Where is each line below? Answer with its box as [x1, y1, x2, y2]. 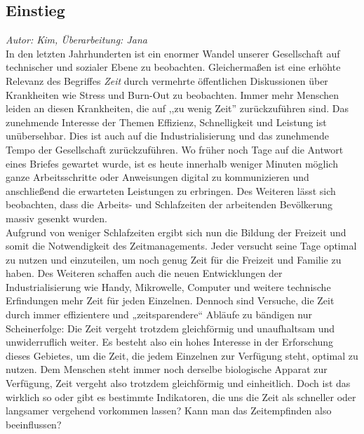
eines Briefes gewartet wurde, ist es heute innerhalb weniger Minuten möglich [6, 156, 338, 170]
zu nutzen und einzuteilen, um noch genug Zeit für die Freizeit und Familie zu [6, 252, 342, 266]
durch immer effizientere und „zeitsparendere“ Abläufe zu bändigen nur [6, 307, 313, 322]
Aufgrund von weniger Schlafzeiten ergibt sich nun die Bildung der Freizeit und [6, 224, 346, 239]
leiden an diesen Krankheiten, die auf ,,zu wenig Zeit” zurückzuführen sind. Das [6, 101, 349, 116]
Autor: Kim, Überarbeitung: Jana [6, 32, 147, 47]
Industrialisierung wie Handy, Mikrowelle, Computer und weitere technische [6, 279, 331, 294]
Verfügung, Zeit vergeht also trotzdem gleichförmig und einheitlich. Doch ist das [6, 376, 351, 391]
